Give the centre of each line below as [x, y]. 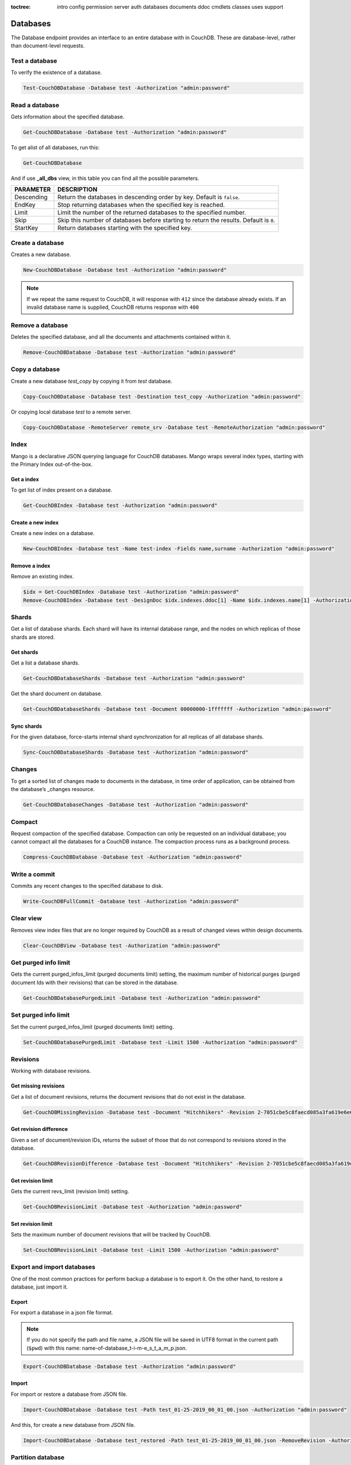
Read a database [35, 105]
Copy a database [35, 369]
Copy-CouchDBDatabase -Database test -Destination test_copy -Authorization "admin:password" [162, 396]
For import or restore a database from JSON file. [69, 1394]
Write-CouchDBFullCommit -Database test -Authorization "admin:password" [131, 902]
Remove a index [31, 565]
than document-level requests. [48, 46]
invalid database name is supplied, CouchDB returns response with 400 [113, 307]
